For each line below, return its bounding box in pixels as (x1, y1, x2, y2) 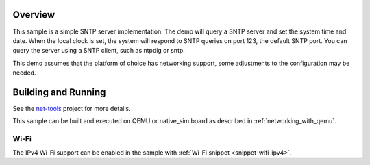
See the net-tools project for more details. (12, 104, 132, 112)
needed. (12, 68, 36, 77)
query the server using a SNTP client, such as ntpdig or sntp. (12, 47, 185, 55)
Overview (12, 9, 56, 21)
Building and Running (12, 86, 106, 98)
